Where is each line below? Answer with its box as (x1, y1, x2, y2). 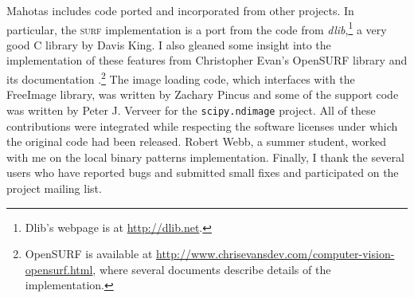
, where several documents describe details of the (92, 261, 331, 277)
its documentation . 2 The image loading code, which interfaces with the (6, 69, 355, 87)
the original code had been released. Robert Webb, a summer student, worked (6, 133, 387, 150)
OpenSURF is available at (25, 245, 153, 262)
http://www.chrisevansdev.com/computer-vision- (156, 245, 395, 262)
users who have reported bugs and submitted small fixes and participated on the (6, 164, 399, 181)
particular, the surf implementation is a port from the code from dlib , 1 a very (6, 18, 387, 37)
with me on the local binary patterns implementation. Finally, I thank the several (6, 148, 404, 165)
